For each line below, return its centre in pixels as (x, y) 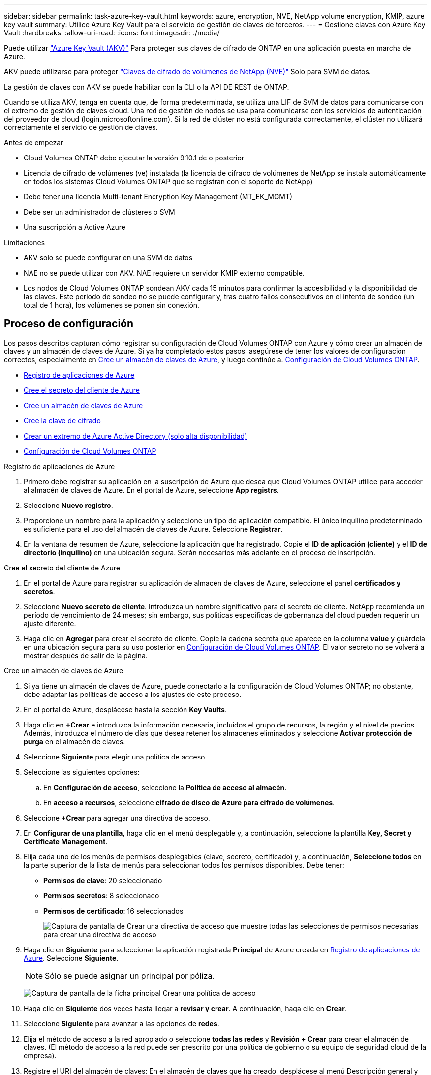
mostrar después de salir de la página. (86, 655)
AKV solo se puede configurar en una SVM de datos (108, 258)
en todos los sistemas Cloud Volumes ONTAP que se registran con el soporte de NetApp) (168, 181)
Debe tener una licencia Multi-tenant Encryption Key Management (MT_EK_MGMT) (158, 197)
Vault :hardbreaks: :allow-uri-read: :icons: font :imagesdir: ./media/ (112, 33)
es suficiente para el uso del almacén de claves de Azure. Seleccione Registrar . (153, 529)
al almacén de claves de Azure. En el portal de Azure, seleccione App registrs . (151, 490)
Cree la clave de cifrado (62, 420)
